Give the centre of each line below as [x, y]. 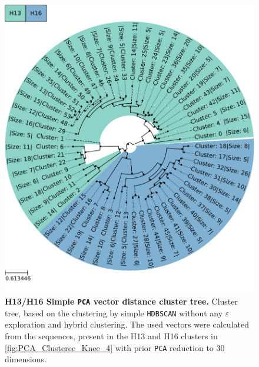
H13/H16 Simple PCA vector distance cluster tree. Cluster [122, 301]
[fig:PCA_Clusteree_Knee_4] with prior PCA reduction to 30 [115, 347]
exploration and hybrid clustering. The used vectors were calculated [127, 324]
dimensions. [26, 359]
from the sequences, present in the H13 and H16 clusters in [111, 335]
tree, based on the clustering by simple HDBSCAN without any [114, 313]
